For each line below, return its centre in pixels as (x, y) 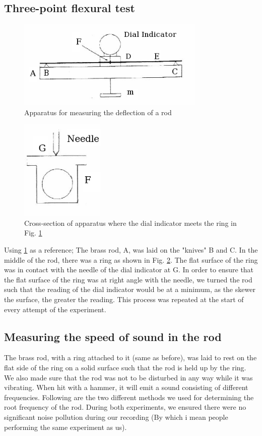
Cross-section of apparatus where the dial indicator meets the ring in (130, 223)
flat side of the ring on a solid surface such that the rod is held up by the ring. (125, 367)
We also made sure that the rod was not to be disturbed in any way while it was (128, 377)
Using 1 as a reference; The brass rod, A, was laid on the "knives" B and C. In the (131, 250)
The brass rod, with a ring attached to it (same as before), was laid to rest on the (130, 357)
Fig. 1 (33, 233)
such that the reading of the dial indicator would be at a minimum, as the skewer (130, 289)
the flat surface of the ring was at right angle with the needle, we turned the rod (128, 279)
